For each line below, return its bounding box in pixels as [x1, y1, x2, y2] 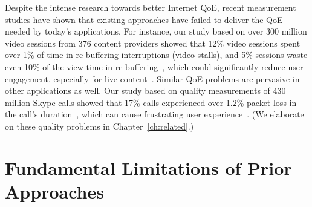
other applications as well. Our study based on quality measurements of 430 [5, 84, 286, 97]
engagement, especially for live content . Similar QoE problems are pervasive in [5, 72, 300, 85]
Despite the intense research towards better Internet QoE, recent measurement [5, 1, 296, 13]
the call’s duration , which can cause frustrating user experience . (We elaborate [5, 108, 304, 120]
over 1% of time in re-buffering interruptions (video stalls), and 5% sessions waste [5, 48, 308, 61]
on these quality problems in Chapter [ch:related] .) [5, 119, 194, 132]
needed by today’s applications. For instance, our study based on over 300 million [5, 25, 307, 38]
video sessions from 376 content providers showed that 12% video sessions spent [5, 36, 301, 49]
